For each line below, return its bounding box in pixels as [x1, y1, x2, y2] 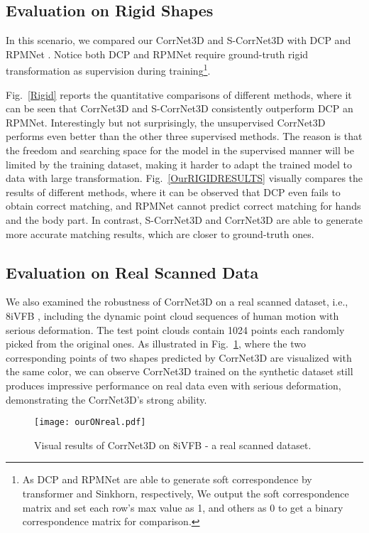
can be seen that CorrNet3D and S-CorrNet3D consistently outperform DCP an [6, 101, 353, 116]
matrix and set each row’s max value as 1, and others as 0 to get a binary [22, 500, 343, 515]
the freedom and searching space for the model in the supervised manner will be [6, 143, 354, 158]
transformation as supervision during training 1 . [6, 61, 211, 78]
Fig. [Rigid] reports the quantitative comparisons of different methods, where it [6, 87, 352, 102]
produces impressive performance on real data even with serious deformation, [6, 377, 341, 392]
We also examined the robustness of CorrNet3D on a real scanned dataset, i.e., [6, 294, 348, 309]
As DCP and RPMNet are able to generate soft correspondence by [22, 472, 312, 487]
